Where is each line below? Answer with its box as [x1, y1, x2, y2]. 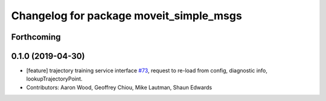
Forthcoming [11, 32, 61, 42]
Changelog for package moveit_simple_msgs [11, 9, 243, 22]
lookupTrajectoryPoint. [26, 75, 83, 82]
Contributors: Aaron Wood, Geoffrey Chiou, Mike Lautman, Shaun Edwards [26, 84, 213, 91]
